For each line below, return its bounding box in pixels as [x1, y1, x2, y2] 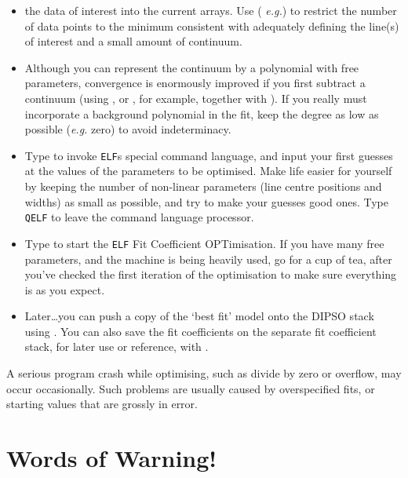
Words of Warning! [6, 442, 217, 474]
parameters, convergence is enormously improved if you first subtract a [24, 75, 366, 91]
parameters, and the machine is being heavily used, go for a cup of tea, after [24, 250, 392, 267]
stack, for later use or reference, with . [24, 338, 209, 355]
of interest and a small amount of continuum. [24, 33, 242, 49]
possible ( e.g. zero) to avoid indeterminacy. [24, 121, 231, 137]
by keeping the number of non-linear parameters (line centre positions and [24, 178, 382, 194]
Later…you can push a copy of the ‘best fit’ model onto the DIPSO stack [24, 308, 374, 324]
